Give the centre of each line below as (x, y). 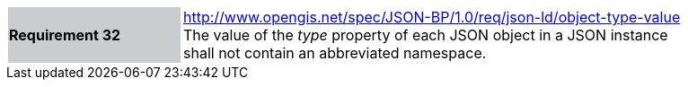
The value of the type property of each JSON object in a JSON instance (426, 35)
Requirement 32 (65, 35)
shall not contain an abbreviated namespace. (335, 53)
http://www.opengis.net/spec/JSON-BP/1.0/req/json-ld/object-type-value (432, 17)
